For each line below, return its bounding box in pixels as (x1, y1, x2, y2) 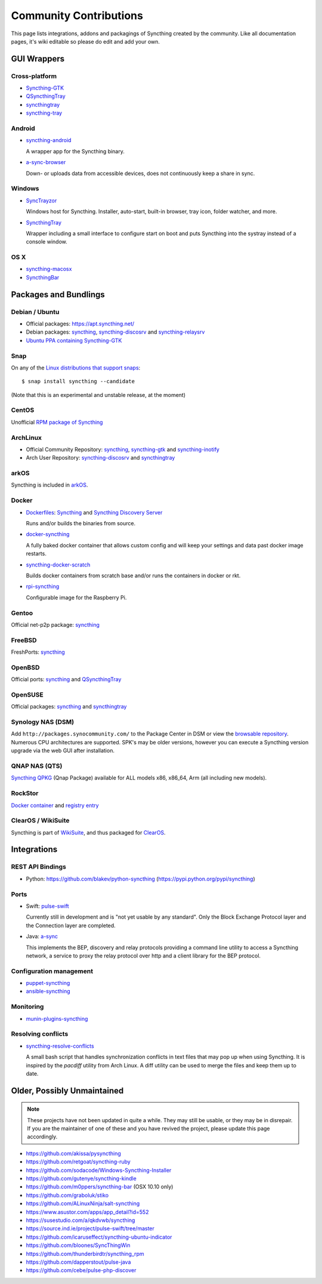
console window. (26, 238, 68, 245)
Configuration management (11, 967, 94, 975)
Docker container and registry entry (11, 802, 99, 809)
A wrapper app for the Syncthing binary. (26, 147, 125, 155)
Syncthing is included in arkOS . (11, 481, 88, 489)
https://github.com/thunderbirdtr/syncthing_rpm (26, 1250, 144, 1257)
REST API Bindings (11, 863, 67, 871)
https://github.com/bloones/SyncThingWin (26, 1242, 131, 1249)
